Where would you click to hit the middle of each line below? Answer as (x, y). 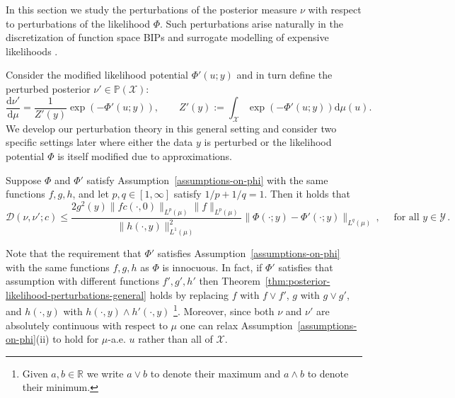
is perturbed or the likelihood (268, 142)
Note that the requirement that (74, 252)
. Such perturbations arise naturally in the (252, 23)
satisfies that (306, 267)
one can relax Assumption (236, 325)
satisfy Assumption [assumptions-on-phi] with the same (207, 180)
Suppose (24, 180)
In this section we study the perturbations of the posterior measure (151, 9)
